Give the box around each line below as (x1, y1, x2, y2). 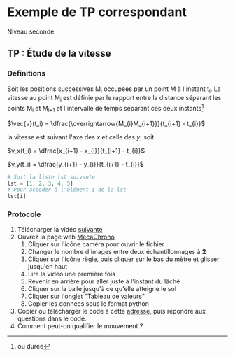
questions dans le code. (17, 314, 87, 323)
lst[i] (7, 193, 27, 200)
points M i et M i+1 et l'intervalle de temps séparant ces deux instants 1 (7, 103, 204, 114)
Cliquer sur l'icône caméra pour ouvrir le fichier (27, 240, 165, 248)
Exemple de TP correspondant (7, 4, 187, 20)
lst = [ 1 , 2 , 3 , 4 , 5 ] (7, 180, 73, 187)
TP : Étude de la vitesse (7, 48, 111, 59)
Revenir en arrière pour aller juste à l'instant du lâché (27, 277, 180, 286)
